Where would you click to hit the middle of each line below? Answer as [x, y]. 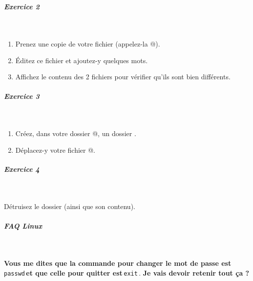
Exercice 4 [22, 169]
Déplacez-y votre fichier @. [55, 150]
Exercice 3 [22, 96]
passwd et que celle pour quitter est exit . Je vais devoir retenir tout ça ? [127, 272]
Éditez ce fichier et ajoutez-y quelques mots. [82, 60]
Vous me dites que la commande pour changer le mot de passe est [118, 263]
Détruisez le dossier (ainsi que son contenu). [70, 206]
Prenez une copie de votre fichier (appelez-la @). [88, 44]
